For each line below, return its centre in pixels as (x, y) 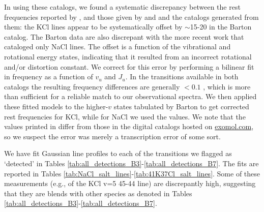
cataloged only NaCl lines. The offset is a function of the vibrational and (118, 47)
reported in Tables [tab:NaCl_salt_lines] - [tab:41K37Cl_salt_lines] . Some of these (132, 173)
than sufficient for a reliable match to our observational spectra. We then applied (130, 96)
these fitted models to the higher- (56, 106)
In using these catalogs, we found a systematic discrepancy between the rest (122, 7)
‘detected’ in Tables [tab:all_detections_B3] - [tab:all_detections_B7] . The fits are (131, 163)
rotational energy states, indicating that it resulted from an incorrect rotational (128, 56)
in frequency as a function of (49, 77)
